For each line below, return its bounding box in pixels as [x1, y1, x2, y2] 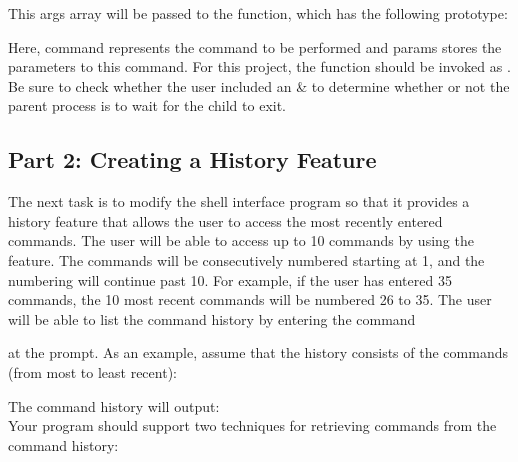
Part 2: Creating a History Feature [8, 144, 377, 175]
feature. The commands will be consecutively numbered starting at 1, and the [8, 249, 485, 270]
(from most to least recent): [8, 361, 177, 382]
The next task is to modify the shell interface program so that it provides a [8, 191, 470, 212]
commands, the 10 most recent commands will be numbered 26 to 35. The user [8, 289, 492, 310]
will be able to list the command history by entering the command [8, 308, 416, 329]
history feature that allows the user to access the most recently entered [8, 210, 443, 231]
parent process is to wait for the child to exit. [8, 95, 286, 116]
